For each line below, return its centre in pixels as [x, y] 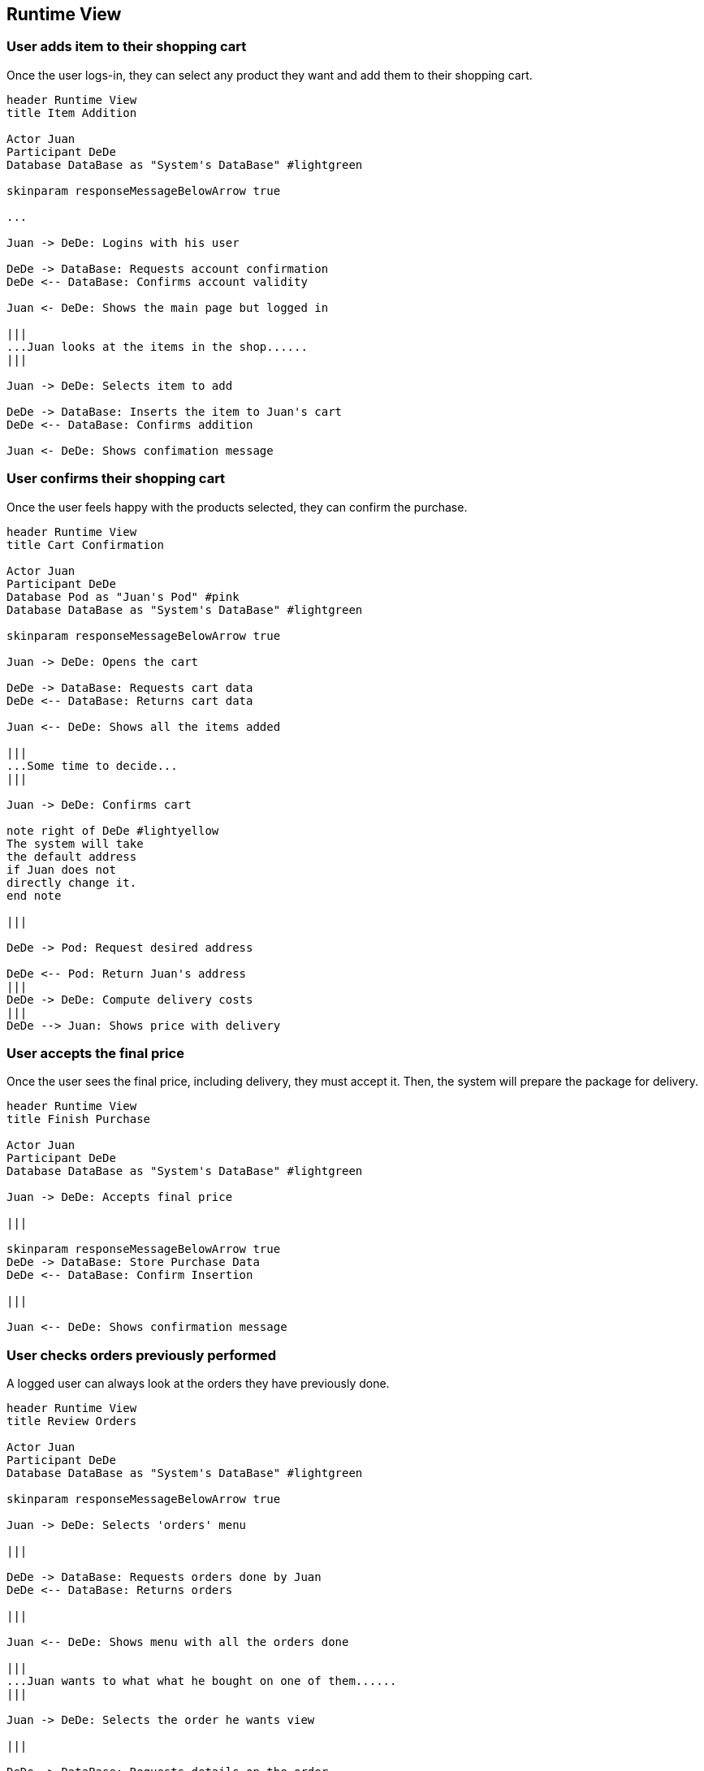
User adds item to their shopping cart [127, 47]
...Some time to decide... [92, 765]
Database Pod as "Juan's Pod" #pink [123, 596]
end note [34, 895]
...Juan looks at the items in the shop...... [157, 346]
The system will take [75, 843]
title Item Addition [72, 112]
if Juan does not [61, 869]
